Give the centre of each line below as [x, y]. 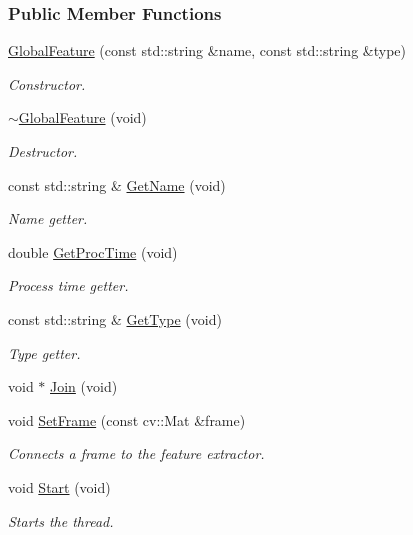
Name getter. [48, 218]
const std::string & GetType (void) [115, 318]
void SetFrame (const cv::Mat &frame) [127, 419]
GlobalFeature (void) [82, 117]
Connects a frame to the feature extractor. [136, 453]
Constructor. [47, 83]
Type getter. [44, 352]
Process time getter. [68, 285]
